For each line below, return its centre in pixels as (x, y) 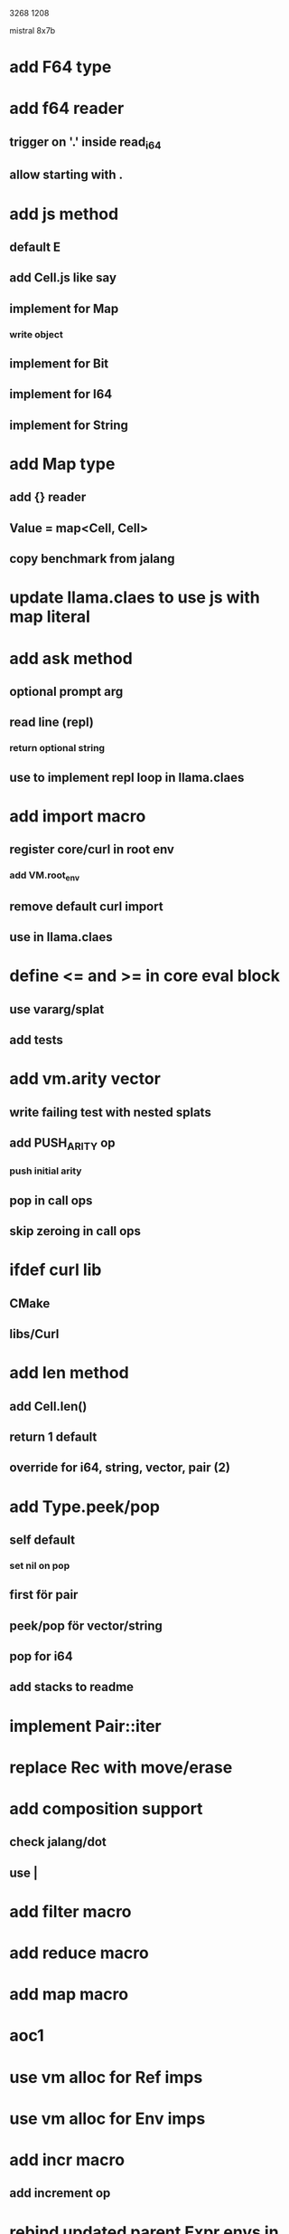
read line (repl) (52, 722)
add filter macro (71, 1911)
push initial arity (46, 1171)
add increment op (60, 2193)
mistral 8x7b (33, 30)
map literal (50, 617)
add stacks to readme (71, 1687)
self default (42, 1540)
